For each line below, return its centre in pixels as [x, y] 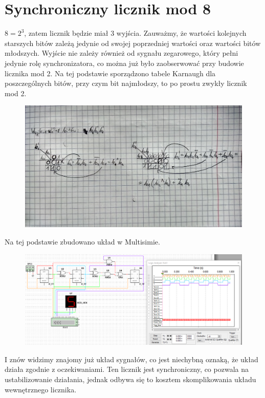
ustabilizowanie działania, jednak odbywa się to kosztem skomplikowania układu [130, 379]
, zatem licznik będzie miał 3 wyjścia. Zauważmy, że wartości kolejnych [135, 33]
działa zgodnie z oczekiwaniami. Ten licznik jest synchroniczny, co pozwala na [127, 369]
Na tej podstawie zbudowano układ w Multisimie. [82, 241]
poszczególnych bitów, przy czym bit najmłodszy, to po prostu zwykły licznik [126, 83]
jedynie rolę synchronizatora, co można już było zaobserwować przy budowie [124, 63]
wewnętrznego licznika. [41, 389]
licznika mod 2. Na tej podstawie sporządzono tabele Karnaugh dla [110, 73]
